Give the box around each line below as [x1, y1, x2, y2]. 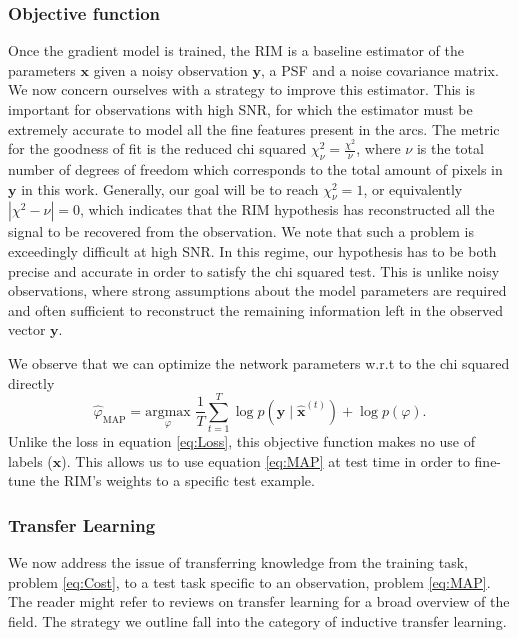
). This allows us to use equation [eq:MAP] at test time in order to [61, 450, 470, 471]
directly [8, 372, 55, 393]
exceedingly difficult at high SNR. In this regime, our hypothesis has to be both [8, 240, 497, 261]
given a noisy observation [93, 59, 248, 80]
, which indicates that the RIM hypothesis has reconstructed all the [79, 199, 495, 220]
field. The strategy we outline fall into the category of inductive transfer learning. [8, 611, 507, 632]
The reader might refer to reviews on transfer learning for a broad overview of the [8, 591, 510, 612]
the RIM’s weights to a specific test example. [39, 470, 315, 491]
